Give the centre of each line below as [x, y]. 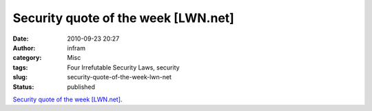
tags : [20, 67]
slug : [20, 77]
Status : [23, 87]
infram [76, 48]
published [81, 87]
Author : [24, 48]
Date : [21, 39]
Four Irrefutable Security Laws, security [123, 67]
